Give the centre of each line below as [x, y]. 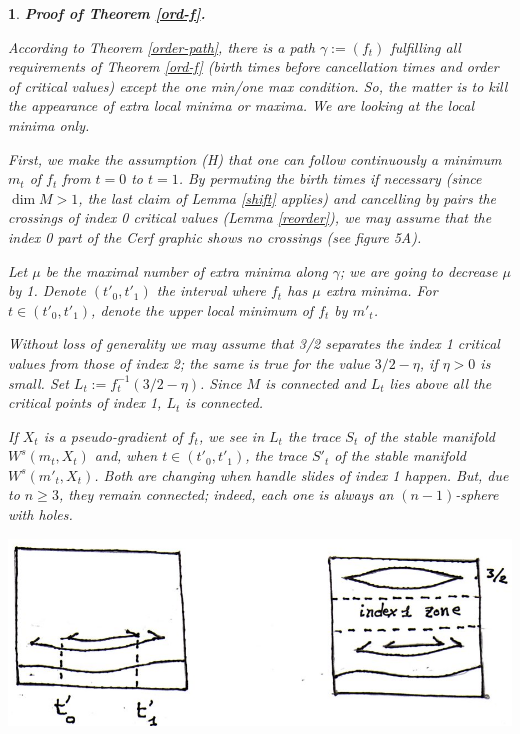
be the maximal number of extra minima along [186, 270]
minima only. [49, 124]
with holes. [40, 514]
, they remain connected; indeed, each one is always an [226, 494]
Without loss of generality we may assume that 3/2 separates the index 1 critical [254, 343]
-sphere [477, 494]
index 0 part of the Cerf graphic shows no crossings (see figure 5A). [215, 236]
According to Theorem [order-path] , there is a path [161, 46]
